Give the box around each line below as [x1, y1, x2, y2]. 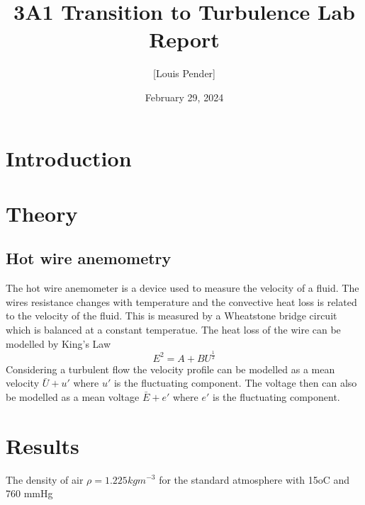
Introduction [6, 143, 132, 172]
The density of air [6, 472, 84, 487]
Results [6, 431, 79, 460]
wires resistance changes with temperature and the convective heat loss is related [6, 294, 357, 309]
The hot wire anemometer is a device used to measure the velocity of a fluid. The [6, 280, 359, 295]
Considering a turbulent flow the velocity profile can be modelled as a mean [6, 361, 335, 376]
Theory [6, 198, 78, 227]
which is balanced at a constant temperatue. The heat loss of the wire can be [6, 322, 341, 337]
